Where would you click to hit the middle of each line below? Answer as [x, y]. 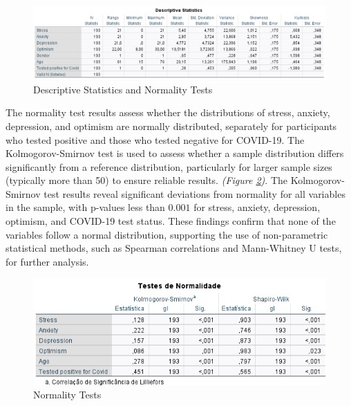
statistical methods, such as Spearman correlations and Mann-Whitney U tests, [174, 248]
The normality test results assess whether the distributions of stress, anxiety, [168, 112]
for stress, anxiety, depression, [257, 207]
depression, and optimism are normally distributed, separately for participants [171, 126]
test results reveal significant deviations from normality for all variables [195, 193]
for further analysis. [47, 261]
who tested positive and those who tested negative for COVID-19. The [155, 139]
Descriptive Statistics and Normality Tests [123, 89]
